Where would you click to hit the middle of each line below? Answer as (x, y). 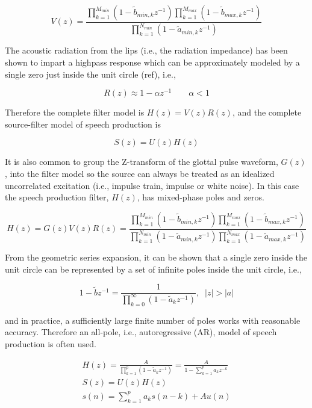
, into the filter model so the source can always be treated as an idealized (140, 174)
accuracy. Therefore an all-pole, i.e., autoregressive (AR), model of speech (141, 332)
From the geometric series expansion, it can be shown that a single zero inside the (156, 257)
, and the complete (267, 112)
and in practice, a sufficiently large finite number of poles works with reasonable (153, 320)
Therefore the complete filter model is (75, 112)
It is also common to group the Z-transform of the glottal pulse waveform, (142, 162)
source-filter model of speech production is (83, 124)
